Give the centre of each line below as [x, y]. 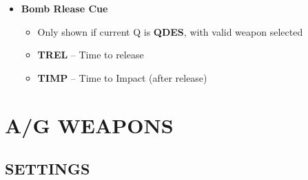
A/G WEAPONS [89, 125]
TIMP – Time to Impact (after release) [122, 77]
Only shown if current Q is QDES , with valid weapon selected [170, 31]
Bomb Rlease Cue [64, 8]
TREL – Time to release [91, 55]
